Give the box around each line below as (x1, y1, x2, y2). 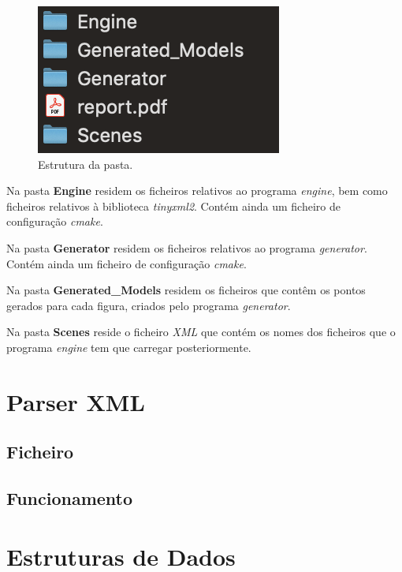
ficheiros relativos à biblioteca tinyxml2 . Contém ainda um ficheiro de (6, 197, 341, 214)
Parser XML (6, 385, 145, 417)
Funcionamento (6, 486, 133, 510)
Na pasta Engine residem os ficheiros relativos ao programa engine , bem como (6, 182, 388, 199)
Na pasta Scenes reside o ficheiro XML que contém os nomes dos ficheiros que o (6, 323, 396, 340)
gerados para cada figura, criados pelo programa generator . (6, 297, 291, 313)
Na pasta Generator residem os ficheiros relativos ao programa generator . (6, 239, 367, 256)
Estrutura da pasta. (38, 155, 133, 172)
